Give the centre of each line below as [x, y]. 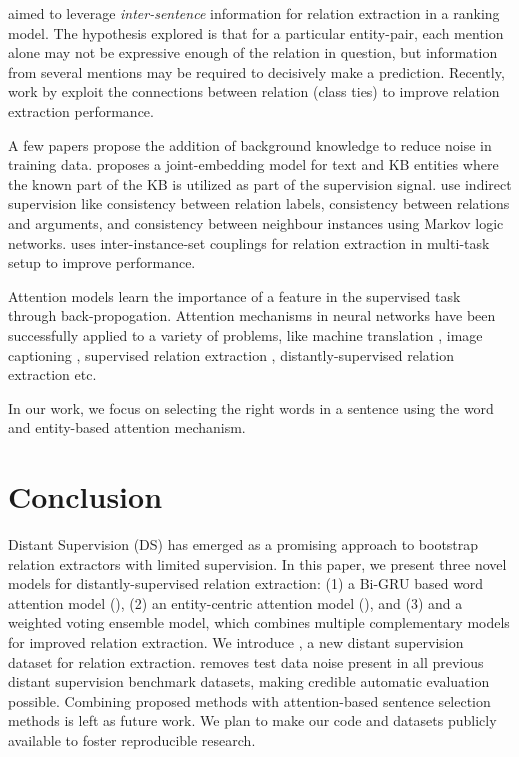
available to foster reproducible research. [132, 739]
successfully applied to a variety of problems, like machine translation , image [245, 334]
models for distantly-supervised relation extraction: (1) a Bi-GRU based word [246, 583]
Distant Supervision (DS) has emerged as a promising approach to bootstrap [243, 544]
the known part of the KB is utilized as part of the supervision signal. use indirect [260, 183]
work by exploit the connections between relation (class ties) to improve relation [254, 91]
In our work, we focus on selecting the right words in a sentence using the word [251, 407]
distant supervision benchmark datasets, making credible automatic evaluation [249, 681]
